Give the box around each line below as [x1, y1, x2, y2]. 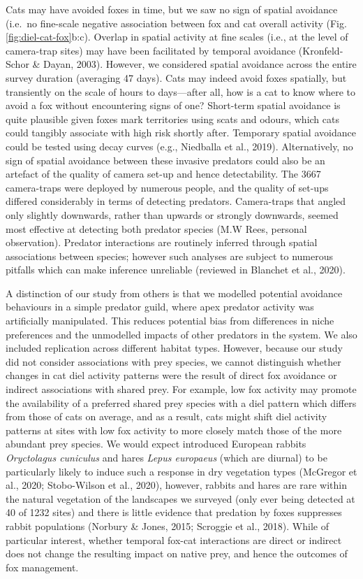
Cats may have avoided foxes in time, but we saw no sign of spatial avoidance [6, 2, 338, 16]
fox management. [6, 559, 79, 574]
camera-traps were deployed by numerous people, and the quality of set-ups [6, 180, 329, 194]
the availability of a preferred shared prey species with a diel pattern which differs [6, 395, 357, 410]
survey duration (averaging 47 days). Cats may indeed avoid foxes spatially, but [6, 70, 347, 85]
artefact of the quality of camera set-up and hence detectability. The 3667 [6, 166, 321, 181]
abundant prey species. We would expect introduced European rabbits [6, 436, 306, 451]
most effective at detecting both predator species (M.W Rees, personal [6, 221, 307, 236]
